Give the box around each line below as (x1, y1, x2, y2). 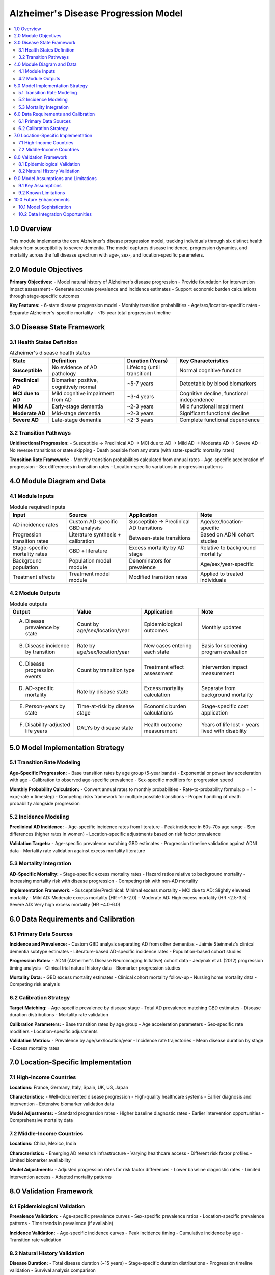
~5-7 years (127, 380, 154, 387)
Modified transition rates (129, 573, 188, 580)
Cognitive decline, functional (179, 390, 249, 397)
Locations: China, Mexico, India (9, 1140, 76, 1147)
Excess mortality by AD (129, 544, 185, 551)
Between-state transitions (129, 534, 191, 541)
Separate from (201, 684, 236, 692)
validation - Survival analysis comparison (9, 1267, 96, 1273)
